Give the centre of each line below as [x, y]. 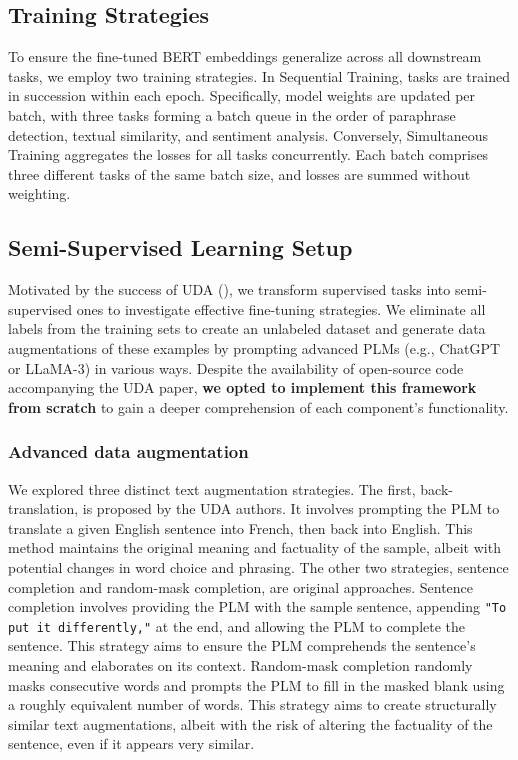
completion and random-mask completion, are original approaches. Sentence [241, 586]
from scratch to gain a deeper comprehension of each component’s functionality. [258, 406]
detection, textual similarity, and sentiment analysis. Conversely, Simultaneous [248, 134]
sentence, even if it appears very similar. [131, 743]
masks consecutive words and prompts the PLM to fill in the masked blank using [256, 684]
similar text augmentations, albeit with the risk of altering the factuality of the [250, 723]
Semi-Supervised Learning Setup [180, 247]
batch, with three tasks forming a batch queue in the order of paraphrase [232, 114]
